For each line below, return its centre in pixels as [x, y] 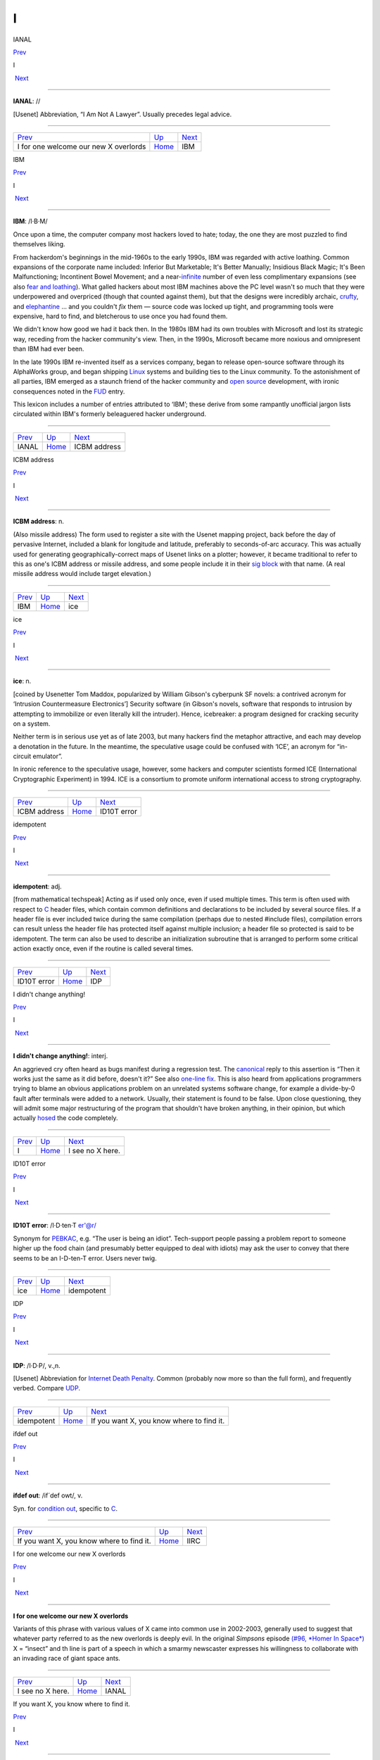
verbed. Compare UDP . [47, 1388]
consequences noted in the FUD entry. [69, 391]
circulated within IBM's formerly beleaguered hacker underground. [110, 414]
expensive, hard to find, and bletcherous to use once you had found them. [120, 316]
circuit [22, 756]
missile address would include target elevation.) [82, 574]
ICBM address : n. [39, 522]
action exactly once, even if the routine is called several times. [103, 949]
